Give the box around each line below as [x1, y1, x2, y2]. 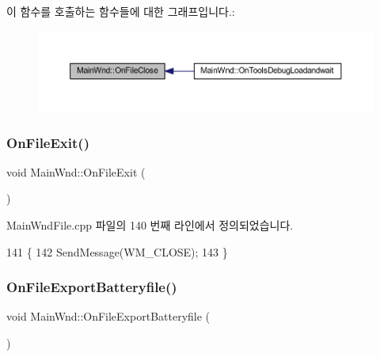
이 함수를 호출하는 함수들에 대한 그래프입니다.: [6, 3, 235, 19]
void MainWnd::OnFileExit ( [6, 163, 146, 180]
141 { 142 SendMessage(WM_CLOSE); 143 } [6, 243, 228, 260]
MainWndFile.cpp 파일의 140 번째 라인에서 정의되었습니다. [6, 217, 294, 234]
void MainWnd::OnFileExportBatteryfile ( [6, 308, 211, 325]
